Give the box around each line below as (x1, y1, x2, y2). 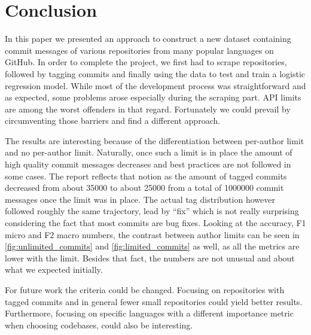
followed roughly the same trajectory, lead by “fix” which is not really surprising (5, 205, 299, 217)
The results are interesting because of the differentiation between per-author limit (5, 134, 304, 147)
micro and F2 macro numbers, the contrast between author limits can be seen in (5, 228, 300, 240)
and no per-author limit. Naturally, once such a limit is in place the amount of (5, 146, 292, 159)
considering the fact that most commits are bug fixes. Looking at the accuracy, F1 (5, 217, 306, 229)
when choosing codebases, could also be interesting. (5, 318, 193, 331)
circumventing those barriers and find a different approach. (5, 114, 221, 127)
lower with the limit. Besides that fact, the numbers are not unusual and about (5, 251, 295, 264)
